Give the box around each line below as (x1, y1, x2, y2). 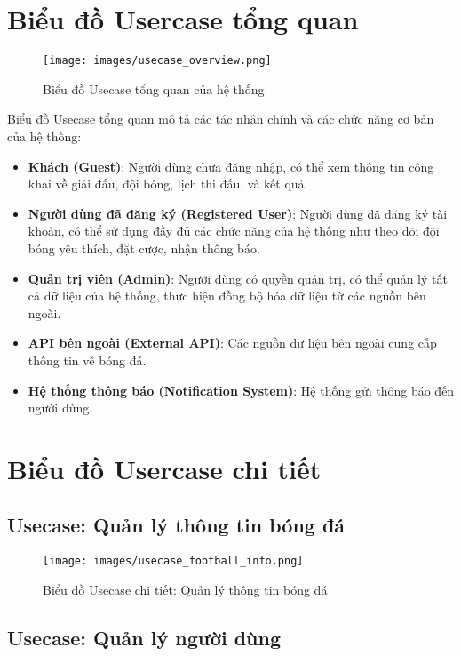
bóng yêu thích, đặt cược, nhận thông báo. (28, 238, 260, 257)
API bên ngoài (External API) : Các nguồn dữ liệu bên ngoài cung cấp (28, 333, 437, 352)
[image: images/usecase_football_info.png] (43, 555, 304, 568)
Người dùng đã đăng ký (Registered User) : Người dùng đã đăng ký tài (28, 204, 448, 222)
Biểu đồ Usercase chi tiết (7, 450, 322, 486)
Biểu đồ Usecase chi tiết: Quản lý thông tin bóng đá (43, 580, 328, 598)
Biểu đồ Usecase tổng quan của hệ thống (43, 79, 265, 98)
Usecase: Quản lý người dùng (7, 623, 281, 651)
